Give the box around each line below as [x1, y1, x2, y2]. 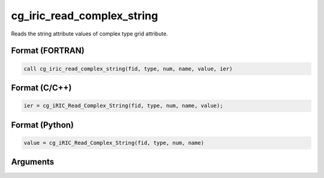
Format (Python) [11, 120, 74, 130]
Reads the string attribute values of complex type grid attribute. [11, 30, 168, 37]
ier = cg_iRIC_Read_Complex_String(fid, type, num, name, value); [23, 102, 223, 109]
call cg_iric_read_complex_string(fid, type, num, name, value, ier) [23, 65, 233, 72]
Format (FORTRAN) [11, 46, 85, 56]
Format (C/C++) [11, 82, 72, 93]
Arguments [11, 157, 55, 167]
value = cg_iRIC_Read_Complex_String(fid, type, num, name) [23, 139, 205, 146]
